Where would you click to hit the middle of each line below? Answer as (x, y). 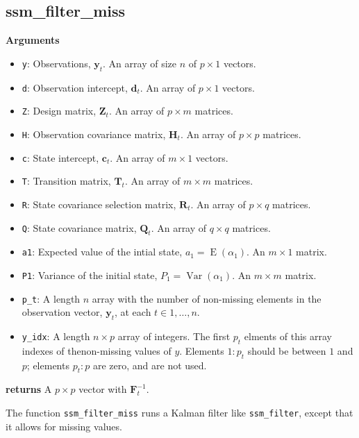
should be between (287, 350)
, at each (133, 312)
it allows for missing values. (64, 426)
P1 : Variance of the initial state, (90, 275)
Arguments (33, 40)
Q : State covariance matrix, (79, 227)
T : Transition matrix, (66, 181)
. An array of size (140, 63)
